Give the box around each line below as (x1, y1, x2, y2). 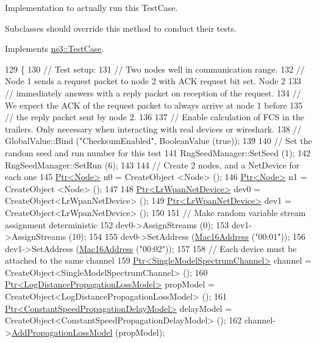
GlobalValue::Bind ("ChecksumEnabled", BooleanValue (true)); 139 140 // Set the (5, 134, 312, 147)
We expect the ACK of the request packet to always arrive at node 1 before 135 (5, 98, 303, 111)
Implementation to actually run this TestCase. (5, 1, 178, 13)
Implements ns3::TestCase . (5, 42, 104, 55)
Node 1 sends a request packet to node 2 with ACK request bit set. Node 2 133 (5, 74, 301, 87)
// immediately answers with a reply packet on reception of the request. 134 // (5, 86, 301, 99)
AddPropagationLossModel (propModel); (11, 325, 165, 338)
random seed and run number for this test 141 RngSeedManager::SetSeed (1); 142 (5, 146, 311, 159)
